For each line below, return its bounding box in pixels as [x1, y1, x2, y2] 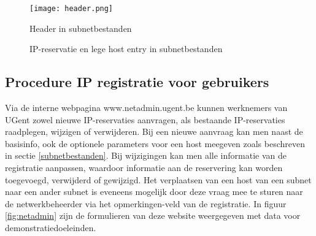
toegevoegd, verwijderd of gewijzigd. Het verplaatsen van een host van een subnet [5, 173, 312, 186]
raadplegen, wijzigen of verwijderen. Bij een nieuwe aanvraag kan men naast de [5, 125, 303, 138]
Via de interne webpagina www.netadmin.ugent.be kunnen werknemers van [5, 101, 288, 114]
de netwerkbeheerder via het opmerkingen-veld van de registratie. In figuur [5, 197, 287, 210]
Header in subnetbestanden [29, 21, 132, 34]
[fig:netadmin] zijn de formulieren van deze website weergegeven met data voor [5, 209, 301, 222]
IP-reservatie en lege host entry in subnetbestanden [29, 42, 223, 55]
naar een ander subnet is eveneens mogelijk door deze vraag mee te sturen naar [5, 185, 303, 198]
